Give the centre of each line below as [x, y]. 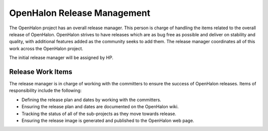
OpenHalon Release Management [80, 13]
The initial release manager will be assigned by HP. [61, 58]
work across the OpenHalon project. [46, 48]
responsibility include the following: [45, 91]
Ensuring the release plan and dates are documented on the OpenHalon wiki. [100, 107]
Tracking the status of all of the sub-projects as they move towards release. [99, 114]
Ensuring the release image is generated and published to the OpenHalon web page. [108, 120]
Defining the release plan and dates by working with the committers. [91, 100]
